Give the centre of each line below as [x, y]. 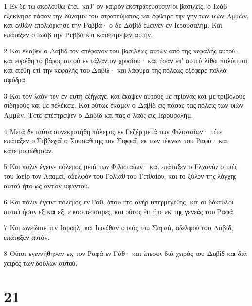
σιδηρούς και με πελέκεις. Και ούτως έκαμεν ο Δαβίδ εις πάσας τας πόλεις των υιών [124, 105]
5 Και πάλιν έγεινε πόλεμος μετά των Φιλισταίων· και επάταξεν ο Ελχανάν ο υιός [121, 166]
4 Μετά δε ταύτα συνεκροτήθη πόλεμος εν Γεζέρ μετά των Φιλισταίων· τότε [113, 131]
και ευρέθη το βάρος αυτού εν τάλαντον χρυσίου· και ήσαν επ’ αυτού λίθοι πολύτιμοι [126, 60]
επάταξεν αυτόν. [27, 237]
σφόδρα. [16, 79]
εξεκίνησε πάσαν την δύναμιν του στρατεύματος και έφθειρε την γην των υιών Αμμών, [126, 15]
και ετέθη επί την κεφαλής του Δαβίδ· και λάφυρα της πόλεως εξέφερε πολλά [115, 70]
